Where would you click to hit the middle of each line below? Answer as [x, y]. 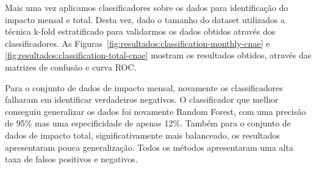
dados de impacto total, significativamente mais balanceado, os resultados [142, 135]
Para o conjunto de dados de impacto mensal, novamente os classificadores [144, 87]
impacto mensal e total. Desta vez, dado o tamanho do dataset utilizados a [145, 19]
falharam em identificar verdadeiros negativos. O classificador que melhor [142, 99]
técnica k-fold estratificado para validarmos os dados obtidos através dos [140, 31]
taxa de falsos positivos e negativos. [71, 159]
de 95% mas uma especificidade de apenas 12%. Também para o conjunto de [148, 123]
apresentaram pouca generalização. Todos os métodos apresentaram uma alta [149, 147]
